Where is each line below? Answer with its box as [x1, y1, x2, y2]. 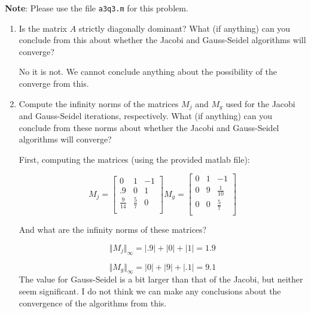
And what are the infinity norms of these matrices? [19, 223, 207, 236]
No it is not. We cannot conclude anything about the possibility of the [19, 65, 277, 78]
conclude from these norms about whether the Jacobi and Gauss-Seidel [19, 121, 279, 133]
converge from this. [19, 77, 89, 90]
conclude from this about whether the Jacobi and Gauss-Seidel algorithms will [19, 34, 306, 46]
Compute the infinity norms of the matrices [19, 97, 179, 110]
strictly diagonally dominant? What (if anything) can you [78, 22, 291, 34]
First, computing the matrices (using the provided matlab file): [19, 153, 250, 165]
